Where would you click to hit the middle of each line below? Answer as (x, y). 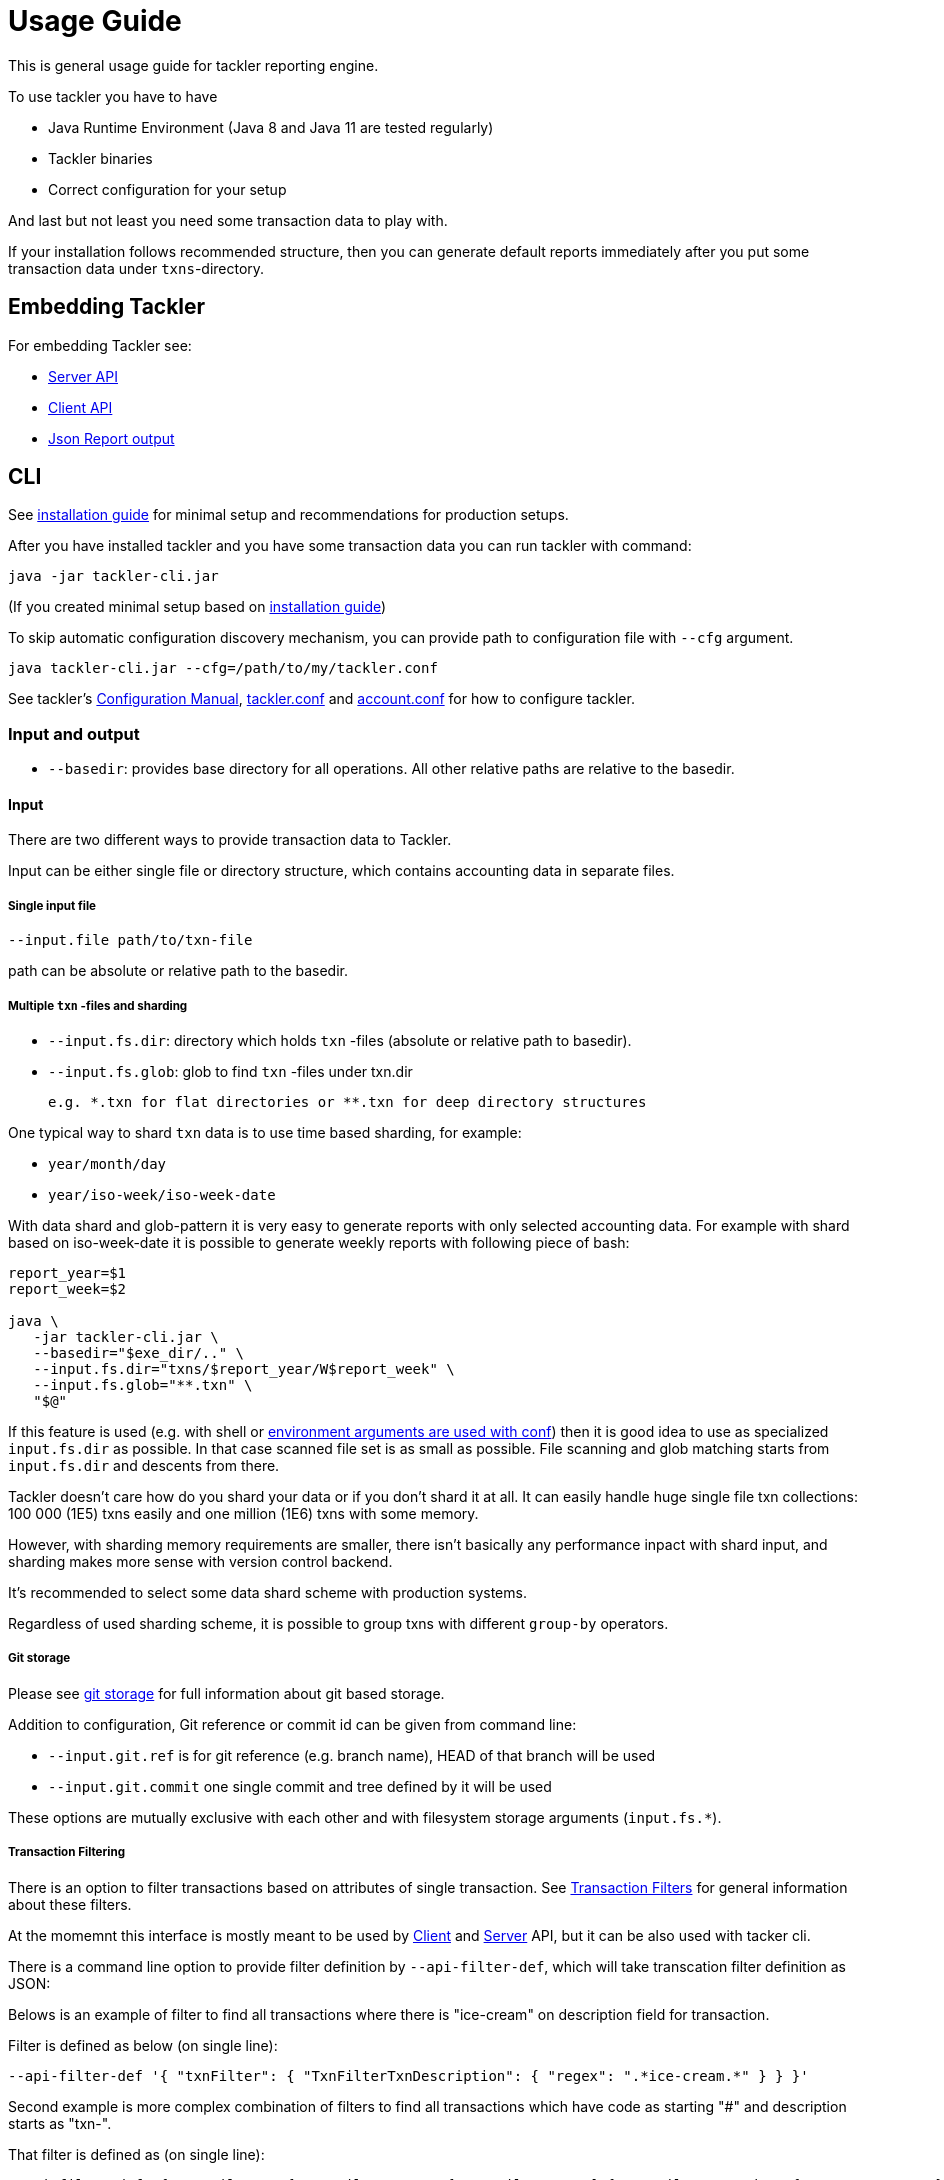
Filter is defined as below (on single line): (143, 2045)
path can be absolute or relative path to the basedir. (178, 971)
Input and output (74, 733)
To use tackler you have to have (113, 96)
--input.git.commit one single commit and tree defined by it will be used (300, 1786)
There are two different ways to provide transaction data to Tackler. (230, 840)
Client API (80, 407)
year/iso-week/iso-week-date (162, 1194)
